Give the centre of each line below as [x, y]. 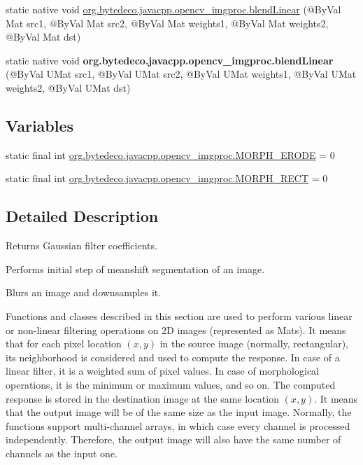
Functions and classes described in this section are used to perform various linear [179, 315]
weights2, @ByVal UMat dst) [68, 87]
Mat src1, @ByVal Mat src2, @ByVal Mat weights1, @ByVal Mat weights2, [167, 23]
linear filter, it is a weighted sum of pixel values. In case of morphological [163, 371]
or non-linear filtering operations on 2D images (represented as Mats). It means [176, 329]
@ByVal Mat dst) [43, 37]
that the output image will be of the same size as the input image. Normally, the [179, 412]
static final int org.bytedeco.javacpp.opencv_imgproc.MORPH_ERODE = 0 [170, 154]
